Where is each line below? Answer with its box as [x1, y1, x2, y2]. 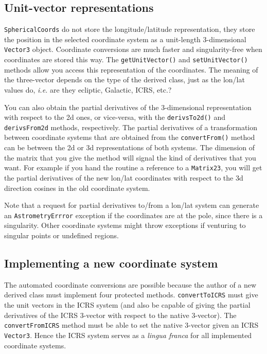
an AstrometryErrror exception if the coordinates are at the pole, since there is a [4, 209, 263, 220]
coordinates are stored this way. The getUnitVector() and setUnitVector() [4, 54, 248, 65]
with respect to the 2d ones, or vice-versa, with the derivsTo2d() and [4, 112, 226, 122]
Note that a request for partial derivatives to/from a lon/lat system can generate [4, 200, 259, 210]
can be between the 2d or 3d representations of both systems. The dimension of [4, 142, 255, 153]
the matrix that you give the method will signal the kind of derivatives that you [4, 152, 256, 163]
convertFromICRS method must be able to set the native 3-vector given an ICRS [4, 320, 259, 330]
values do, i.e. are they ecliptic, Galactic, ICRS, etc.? [4, 84, 172, 95]
